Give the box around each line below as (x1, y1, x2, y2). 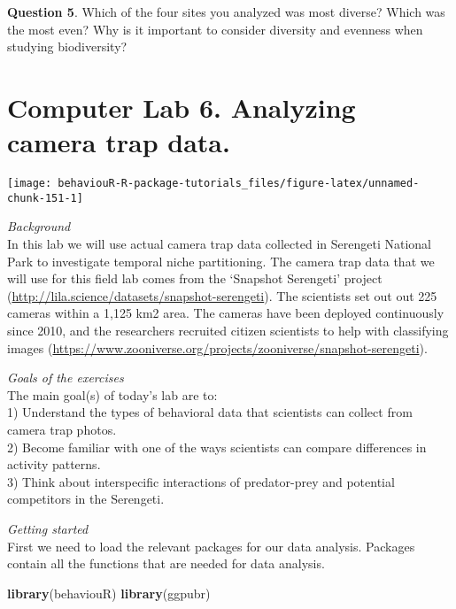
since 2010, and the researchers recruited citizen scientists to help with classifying (7, 320, 449, 339)
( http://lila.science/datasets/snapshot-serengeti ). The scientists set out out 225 (7, 286, 437, 304)
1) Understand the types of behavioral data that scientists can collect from (7, 403, 413, 421)
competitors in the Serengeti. (7, 490, 165, 508)
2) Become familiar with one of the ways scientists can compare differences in (7, 437, 427, 456)
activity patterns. (7, 455, 101, 474)
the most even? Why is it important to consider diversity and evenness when (7, 19, 423, 38)
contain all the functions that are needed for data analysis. (7, 554, 325, 573)
